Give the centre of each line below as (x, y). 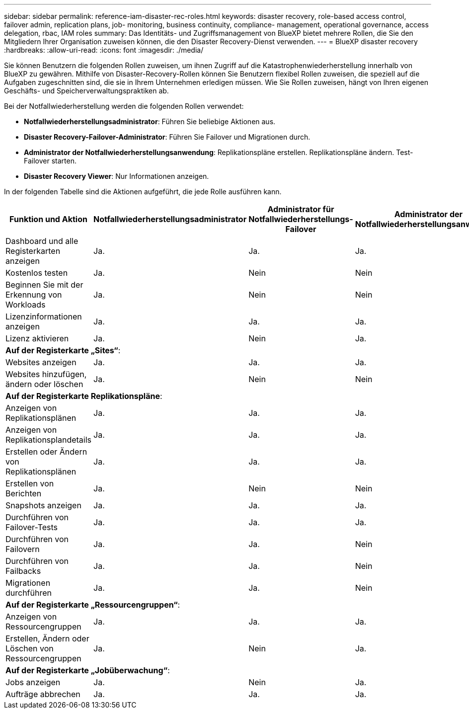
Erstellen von (30, 483)
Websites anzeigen (41, 362)
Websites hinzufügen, (46, 374)
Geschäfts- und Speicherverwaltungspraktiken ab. (86, 91)
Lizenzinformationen (44, 317)
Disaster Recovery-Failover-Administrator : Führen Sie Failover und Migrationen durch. (167, 137)
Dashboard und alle (42, 241)
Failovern (23, 549)
